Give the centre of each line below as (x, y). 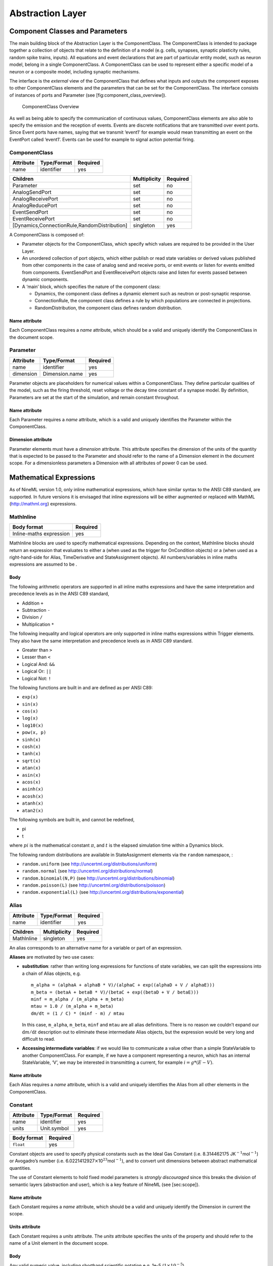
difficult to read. (39, 1039)
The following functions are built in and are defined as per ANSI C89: (81, 687)
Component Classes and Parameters (68, 31)
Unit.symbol (55, 1128)
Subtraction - (36, 610)
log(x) (30, 718)
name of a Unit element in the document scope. (59, 1243)
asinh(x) (33, 789)
